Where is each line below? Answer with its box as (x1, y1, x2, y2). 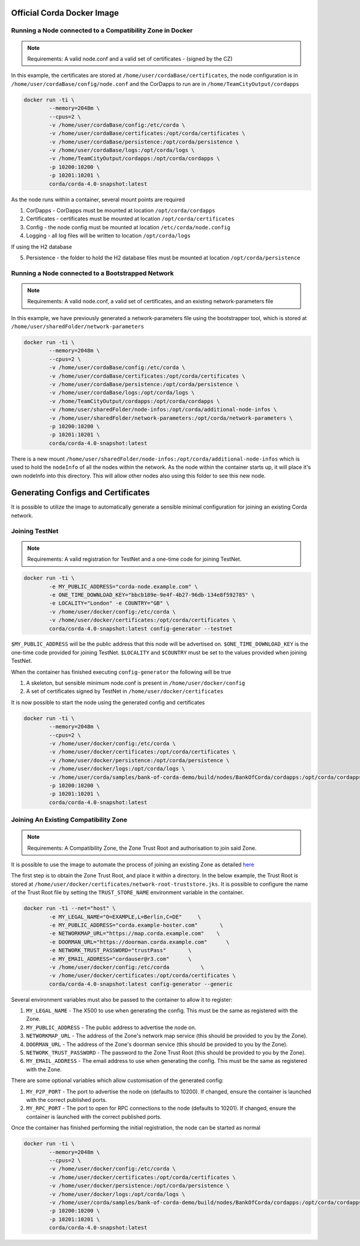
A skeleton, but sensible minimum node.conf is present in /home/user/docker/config (26, 679, 245, 687)
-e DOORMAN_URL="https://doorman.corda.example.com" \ (49, 939, 230, 945)
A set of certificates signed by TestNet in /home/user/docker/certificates (26, 688, 224, 695)
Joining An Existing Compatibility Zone (11, 815, 128, 824)
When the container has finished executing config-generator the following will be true (11, 668, 232, 676)
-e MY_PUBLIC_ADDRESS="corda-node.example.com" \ (49, 583, 198, 590)
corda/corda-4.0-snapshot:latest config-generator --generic (49, 981, 233, 987)
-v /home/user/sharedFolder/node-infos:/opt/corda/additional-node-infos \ (49, 406, 277, 413)
